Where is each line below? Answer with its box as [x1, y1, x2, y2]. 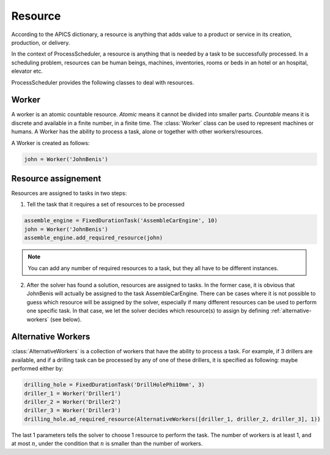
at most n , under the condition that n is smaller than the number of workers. [11, 440, 203, 447]
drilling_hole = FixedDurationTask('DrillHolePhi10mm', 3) [24, 382, 205, 388]
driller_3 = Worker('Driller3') [24, 407, 122, 414]
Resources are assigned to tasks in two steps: [11, 190, 127, 197]
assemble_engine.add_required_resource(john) [24, 235, 163, 241]
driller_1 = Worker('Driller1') [24, 389, 122, 397]
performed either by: [11, 365, 64, 372]
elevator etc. [11, 67, 43, 75]
